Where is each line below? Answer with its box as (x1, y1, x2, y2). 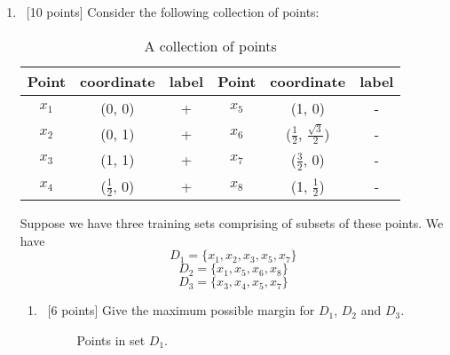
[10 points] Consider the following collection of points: (26, 3, 320, 20)
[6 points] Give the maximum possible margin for (47, 301, 315, 319)
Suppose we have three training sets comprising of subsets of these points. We (20, 214, 444, 233)
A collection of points (144, 35, 277, 56)
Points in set (76, 330, 146, 349)
